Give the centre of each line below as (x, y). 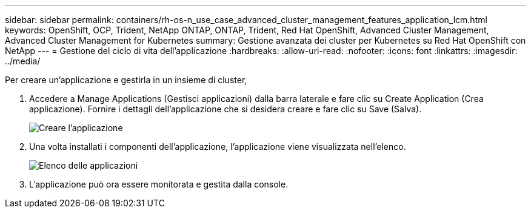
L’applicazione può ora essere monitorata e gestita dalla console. (159, 184)
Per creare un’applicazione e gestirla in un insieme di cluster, (126, 80)
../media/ (23, 61)
